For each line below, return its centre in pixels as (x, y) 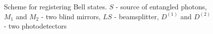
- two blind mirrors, (71, 16)
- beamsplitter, (136, 16)
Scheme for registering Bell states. (55, 6)
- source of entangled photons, (161, 6)
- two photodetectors (35, 26)
